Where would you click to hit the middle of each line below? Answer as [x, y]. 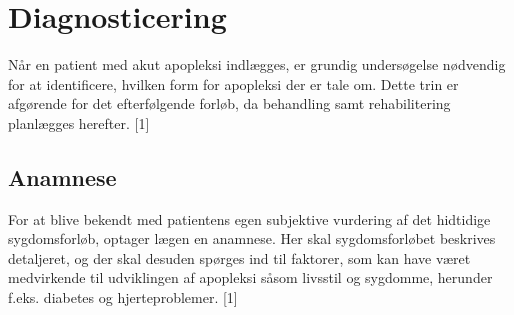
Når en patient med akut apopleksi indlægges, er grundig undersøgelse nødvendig [257, 64]
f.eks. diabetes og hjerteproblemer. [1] [123, 297]
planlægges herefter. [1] [79, 122]
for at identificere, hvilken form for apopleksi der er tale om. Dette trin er [233, 83]
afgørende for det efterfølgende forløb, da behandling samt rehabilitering [229, 103]
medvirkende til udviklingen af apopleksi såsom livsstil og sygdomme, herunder [250, 277]
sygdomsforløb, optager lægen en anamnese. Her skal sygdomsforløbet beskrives [252, 238]
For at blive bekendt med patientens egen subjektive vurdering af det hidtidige [249, 218]
